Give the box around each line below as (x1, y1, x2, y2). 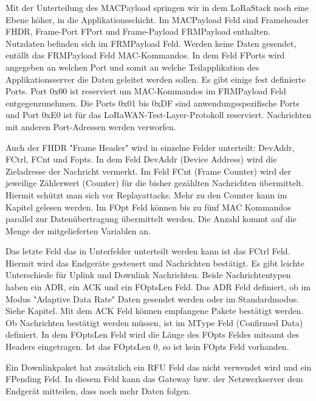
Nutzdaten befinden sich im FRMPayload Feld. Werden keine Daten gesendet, (5, 37, 297, 49)
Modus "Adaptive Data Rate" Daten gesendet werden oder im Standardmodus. (5, 292, 300, 305)
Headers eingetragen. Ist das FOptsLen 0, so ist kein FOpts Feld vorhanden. (5, 340, 289, 353)
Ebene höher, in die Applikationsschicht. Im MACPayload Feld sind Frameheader (5, 13, 309, 26)
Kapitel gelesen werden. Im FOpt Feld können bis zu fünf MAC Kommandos (5, 200, 291, 213)
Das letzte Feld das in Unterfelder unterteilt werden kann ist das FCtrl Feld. (5, 245, 290, 257)
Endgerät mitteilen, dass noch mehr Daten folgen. (5, 384, 191, 397)
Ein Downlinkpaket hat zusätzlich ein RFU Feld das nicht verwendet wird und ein (5, 360, 312, 373)
